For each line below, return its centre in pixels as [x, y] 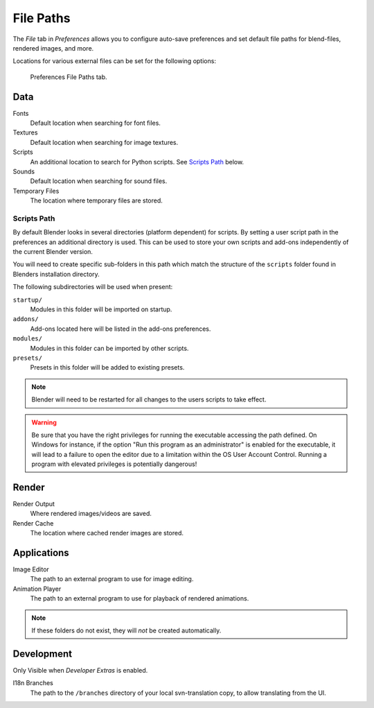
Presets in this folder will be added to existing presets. [107, 368]
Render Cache [33, 523]
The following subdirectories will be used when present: [93, 287]
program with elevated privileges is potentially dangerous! [114, 464]
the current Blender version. [53, 252]
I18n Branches [33, 683]
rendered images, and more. [53, 48]
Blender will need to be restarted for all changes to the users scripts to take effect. [149, 399]
